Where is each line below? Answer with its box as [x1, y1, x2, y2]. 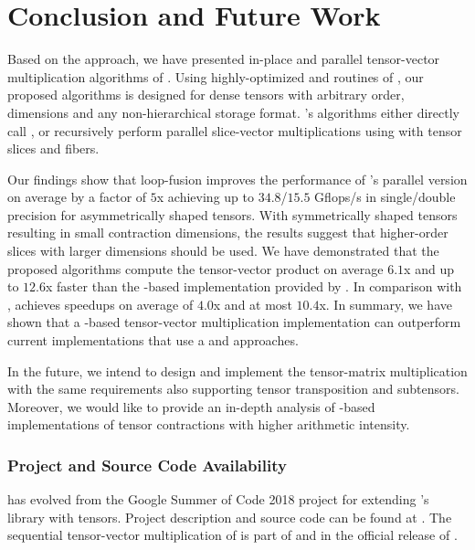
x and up [404, 259, 454, 278]
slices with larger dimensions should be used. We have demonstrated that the [7, 241, 439, 260]
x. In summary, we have [319, 294, 452, 313]
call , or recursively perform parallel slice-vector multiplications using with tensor [7, 121, 462, 140]
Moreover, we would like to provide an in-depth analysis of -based [7, 397, 375, 416]
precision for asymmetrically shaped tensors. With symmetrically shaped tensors [7, 205, 458, 224]
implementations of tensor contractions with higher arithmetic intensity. [7, 415, 410, 434]
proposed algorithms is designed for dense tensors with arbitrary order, [7, 85, 405, 104]
